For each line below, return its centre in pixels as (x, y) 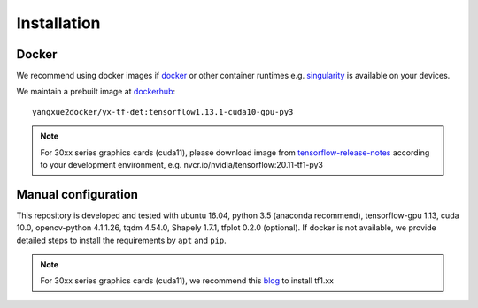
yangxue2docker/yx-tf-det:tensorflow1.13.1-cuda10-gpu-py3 (163, 112)
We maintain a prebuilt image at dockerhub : (96, 92)
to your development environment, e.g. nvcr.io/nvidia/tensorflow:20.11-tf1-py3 (181, 165)
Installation (58, 23)
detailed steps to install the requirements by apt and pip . (122, 240)
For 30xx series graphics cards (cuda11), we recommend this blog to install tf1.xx (187, 281)
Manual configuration (77, 194)
